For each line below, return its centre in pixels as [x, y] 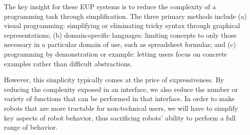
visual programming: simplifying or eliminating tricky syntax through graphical [122, 25]
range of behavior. [31, 127]
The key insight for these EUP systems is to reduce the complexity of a [110, 6]
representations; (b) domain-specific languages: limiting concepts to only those [120, 35]
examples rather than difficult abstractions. [68, 63]
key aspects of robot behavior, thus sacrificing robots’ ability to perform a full [120, 117]
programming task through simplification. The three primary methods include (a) [125, 16]
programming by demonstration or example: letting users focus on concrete [116, 53]
